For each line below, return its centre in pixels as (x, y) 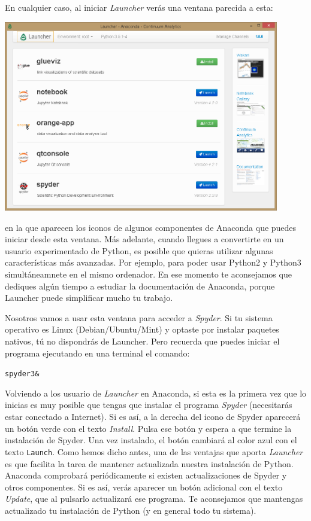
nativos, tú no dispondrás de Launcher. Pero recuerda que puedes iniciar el (142, 341)
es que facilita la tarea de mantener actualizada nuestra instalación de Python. (149, 463)
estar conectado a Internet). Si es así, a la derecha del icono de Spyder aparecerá (153, 417)
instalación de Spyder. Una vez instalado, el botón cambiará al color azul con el (151, 440)
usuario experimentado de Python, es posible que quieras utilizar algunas (139, 250)
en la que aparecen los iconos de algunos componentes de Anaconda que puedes (151, 227)
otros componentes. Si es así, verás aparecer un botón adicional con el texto (144, 487)
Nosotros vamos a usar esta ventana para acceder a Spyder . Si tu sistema (139, 317)
